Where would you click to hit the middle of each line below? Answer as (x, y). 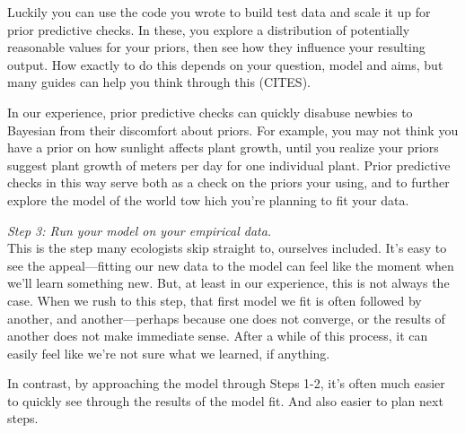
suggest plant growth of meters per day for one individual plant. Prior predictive (229, 165)
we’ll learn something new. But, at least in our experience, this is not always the (228, 283)
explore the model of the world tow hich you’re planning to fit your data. (208, 199)
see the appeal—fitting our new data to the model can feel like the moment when (231, 265)
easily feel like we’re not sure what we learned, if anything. (169, 353)
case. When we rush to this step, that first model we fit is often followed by (215, 300)
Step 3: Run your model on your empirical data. (140, 230)
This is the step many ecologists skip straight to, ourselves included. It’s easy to (227, 248)
